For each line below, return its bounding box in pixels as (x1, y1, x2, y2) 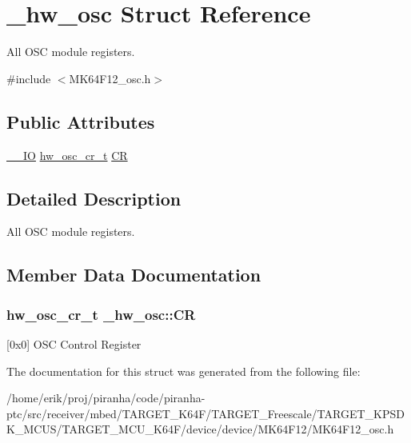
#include (6, 70, 51, 86)
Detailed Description (6, 186, 182, 210)
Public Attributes (6, 109, 155, 134)
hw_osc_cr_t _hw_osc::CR (6, 304, 196, 324)
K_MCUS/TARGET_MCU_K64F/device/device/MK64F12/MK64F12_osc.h (6, 421, 394, 437)
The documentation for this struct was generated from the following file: (6, 362, 361, 379)
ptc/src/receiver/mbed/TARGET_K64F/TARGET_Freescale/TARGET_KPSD (6, 405, 405, 421)
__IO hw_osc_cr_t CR (6, 146, 128, 163)
